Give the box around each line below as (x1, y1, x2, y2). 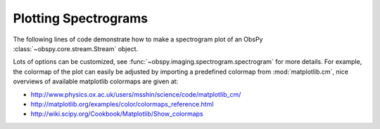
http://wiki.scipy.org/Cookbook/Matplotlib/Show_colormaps (30, 109, 203, 118)
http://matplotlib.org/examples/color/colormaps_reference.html (30, 100, 214, 108)
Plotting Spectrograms (13, 11, 148, 26)
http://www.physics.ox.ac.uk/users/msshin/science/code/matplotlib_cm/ (30, 90, 241, 98)
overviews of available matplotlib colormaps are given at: (13, 77, 179, 86)
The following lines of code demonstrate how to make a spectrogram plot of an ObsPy (13, 35, 263, 43)
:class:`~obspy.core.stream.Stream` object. (13, 44, 139, 53)
